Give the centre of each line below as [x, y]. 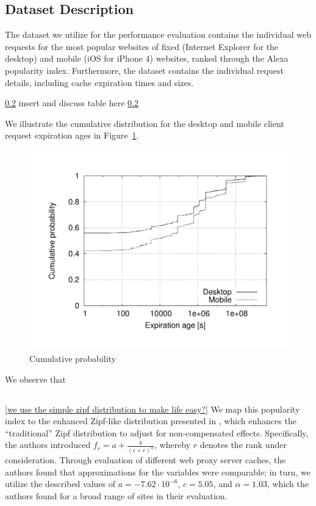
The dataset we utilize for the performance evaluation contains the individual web [158, 34]
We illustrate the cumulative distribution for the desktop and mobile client [145, 123]
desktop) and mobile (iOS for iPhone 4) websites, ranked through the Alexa [147, 58]
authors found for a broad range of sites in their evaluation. [116, 496]
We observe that [35, 379]
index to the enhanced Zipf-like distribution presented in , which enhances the [151, 421]
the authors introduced [48, 445]
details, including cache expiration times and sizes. [99, 82]
